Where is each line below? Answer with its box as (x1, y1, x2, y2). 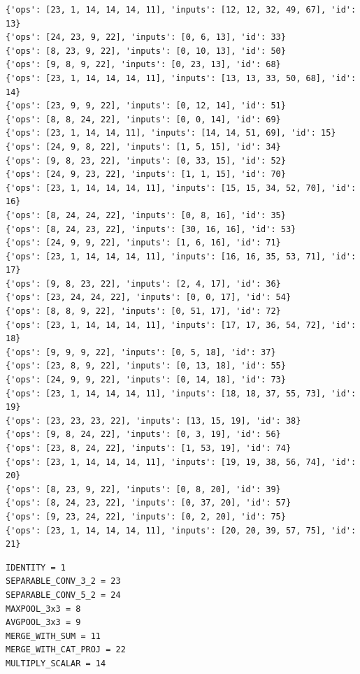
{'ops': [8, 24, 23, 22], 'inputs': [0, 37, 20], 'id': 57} (6, 498, 291, 508)
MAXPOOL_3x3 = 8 (6, 603, 81, 614)
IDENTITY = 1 (6, 562, 66, 573)
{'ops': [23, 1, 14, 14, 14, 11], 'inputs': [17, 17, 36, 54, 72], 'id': (6, 320, 357, 330)
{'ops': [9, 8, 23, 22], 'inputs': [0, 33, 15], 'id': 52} (6, 155, 286, 166)
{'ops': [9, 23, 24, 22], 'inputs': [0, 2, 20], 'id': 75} (6, 511, 286, 522)
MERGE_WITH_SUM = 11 (6, 631, 101, 641)
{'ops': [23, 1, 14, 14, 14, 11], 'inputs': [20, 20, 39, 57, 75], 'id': (6, 525, 357, 536)
